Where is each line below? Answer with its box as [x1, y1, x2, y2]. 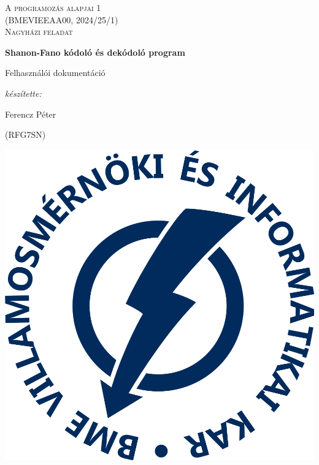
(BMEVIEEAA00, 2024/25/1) [5, 13, 118, 26]
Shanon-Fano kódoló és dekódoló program [5, 45, 185, 58]
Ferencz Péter [5, 107, 56, 120]
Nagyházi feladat [5, 25, 73, 38]
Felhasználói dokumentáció [5, 66, 106, 79]
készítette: [5, 86, 42, 99]
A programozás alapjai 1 [5, 1, 101, 13]
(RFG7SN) [5, 128, 46, 141]
